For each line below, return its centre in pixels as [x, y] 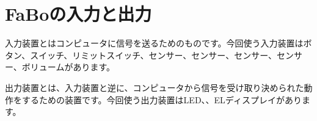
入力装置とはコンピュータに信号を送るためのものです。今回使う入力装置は [154, 43]
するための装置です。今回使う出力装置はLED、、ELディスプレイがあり [162, 99]
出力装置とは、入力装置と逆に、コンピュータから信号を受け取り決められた [155, 87]
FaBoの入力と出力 [78, 14]
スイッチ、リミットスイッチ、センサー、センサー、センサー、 [154, 55]
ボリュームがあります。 [68, 67]
